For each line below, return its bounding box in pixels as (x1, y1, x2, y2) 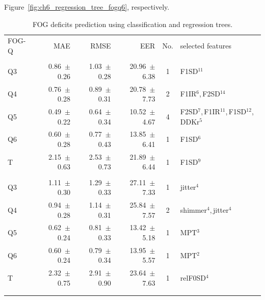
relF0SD (180, 272, 206, 283)
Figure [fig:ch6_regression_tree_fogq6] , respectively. (4, 2, 170, 12)
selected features (180, 40, 231, 51)
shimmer (180, 204, 207, 215)
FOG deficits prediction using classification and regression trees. (32, 18, 233, 29)
